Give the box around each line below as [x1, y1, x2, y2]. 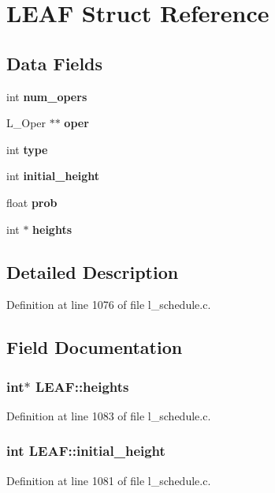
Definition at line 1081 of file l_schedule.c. [6, 472, 211, 488]
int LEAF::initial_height [6, 441, 165, 461]
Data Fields [6, 51, 103, 75]
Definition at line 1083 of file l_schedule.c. [6, 407, 211, 423]
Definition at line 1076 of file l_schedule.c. [6, 296, 211, 313]
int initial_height [6, 167, 100, 184]
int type [6, 141, 48, 157]
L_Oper [6, 115, 46, 131]
